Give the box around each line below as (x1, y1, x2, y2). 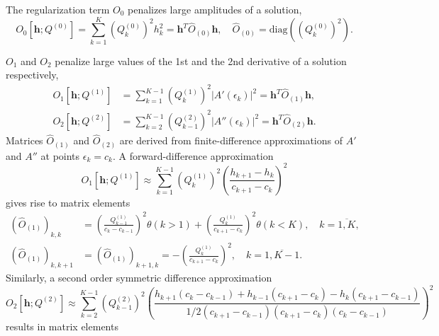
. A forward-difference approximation (112, 148, 274, 163)
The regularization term (6, 2, 110, 16)
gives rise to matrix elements (6, 195, 130, 209)
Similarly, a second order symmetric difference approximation (6, 270, 272, 285)
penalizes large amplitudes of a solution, (128, 2, 302, 16)
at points (40, 148, 80, 163)
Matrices (6, 133, 43, 148)
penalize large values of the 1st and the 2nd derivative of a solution (55, 53, 347, 68)
